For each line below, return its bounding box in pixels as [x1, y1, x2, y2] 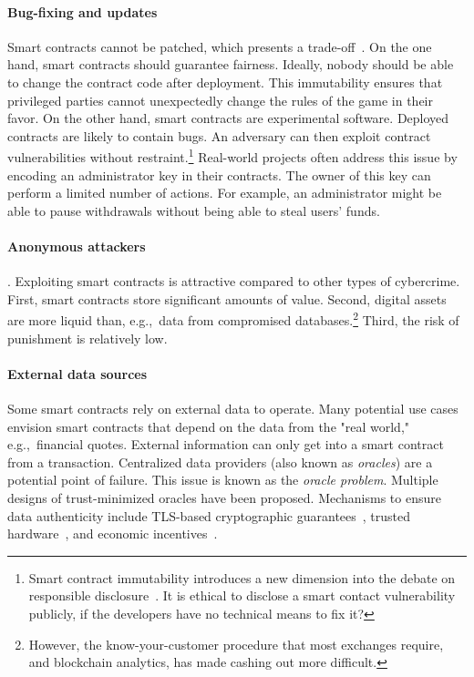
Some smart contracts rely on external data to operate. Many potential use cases [7, 399, 459, 418]
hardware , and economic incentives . [7, 524, 218, 543]
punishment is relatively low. [7, 328, 168, 347]
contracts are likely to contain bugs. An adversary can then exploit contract [7, 126, 431, 145]
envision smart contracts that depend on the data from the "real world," [7, 416, 410, 436]
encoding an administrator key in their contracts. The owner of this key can [7, 165, 431, 184]
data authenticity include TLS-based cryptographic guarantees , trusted [7, 506, 411, 525]
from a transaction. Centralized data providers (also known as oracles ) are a [7, 452, 433, 471]
